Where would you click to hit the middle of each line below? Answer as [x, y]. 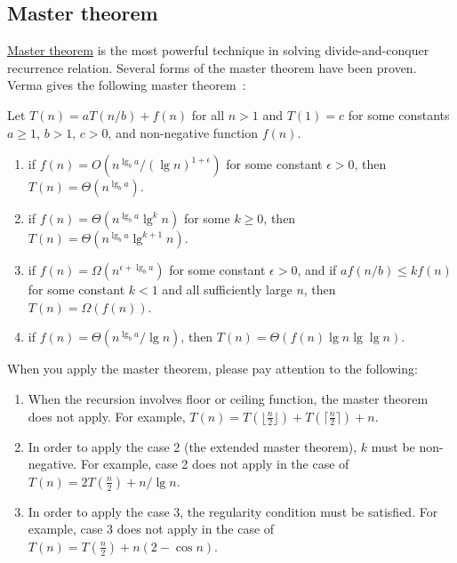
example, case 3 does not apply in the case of [151, 529]
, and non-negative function [183, 132]
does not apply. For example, [107, 416]
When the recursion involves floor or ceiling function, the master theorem [228, 398]
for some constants [399, 114]
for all [208, 114]
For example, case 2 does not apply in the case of [215, 464]
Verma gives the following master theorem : [127, 85]
